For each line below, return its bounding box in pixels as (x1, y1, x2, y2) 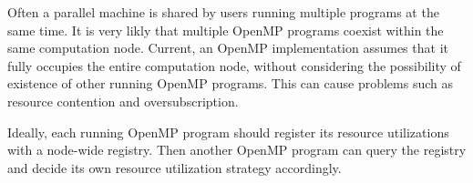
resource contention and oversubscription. (7, 91, 239, 110)
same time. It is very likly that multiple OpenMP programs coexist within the (7, 20, 444, 39)
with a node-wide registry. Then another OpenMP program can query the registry (7, 140, 467, 159)
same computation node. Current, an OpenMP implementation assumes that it (7, 38, 448, 57)
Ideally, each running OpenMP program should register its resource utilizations (7, 122, 449, 141)
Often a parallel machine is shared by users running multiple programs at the (7, 3, 439, 21)
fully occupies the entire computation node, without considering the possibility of (7, 56, 461, 75)
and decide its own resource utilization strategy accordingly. (7, 158, 342, 177)
